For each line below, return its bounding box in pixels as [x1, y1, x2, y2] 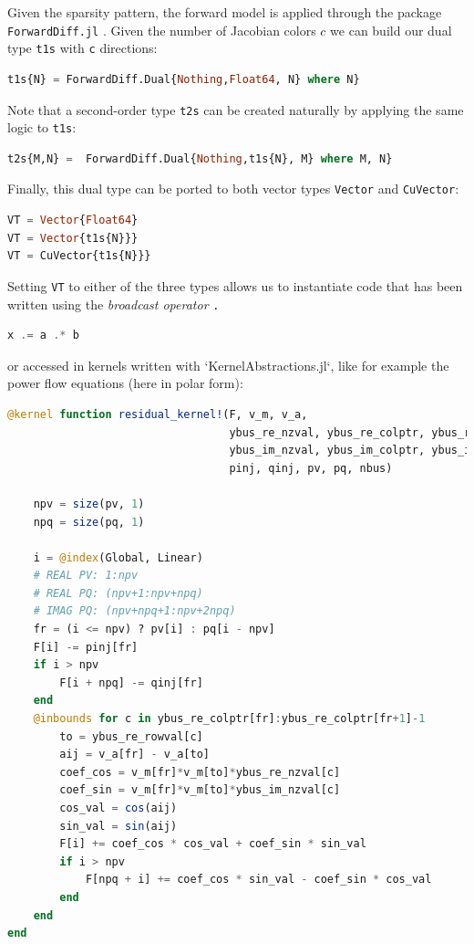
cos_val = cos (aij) [59, 802, 178, 814]
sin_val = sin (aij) [59, 819, 178, 833]
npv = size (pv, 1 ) [33, 497, 145, 510]
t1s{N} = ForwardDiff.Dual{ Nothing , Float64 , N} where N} [7, 72, 360, 86]
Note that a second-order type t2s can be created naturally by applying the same [7, 100, 464, 119]
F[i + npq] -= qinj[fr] [59, 676, 203, 689]
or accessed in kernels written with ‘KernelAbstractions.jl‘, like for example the [7, 355, 449, 374]
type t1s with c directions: [7, 38, 158, 58]
